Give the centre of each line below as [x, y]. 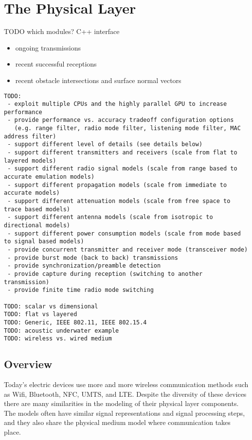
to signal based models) [44, 242]
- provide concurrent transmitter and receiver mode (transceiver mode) [128, 249]
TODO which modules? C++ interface [62, 31]
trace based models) [37, 209]
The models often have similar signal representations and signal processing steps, [125, 413]
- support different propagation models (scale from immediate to [117, 185]
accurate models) [32, 193]
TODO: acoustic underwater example [62, 330]
